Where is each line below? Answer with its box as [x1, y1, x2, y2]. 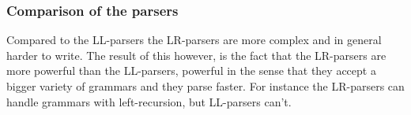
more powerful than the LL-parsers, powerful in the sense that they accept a [6, 62, 376, 79]
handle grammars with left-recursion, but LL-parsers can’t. [6, 93, 292, 109]
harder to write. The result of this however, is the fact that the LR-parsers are [6, 46, 386, 63]
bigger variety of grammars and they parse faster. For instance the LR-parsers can [6, 78, 405, 94]
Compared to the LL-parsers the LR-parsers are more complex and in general [6, 32, 382, 48]
